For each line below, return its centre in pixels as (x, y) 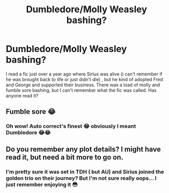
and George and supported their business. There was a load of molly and (83, 85)
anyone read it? (22, 95)
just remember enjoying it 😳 (42, 184)
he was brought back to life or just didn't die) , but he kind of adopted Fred (84, 79)
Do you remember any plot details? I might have (83, 149)
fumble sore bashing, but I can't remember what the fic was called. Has (81, 90)
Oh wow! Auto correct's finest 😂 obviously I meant (71, 126)
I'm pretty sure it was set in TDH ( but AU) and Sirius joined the (85, 172)
